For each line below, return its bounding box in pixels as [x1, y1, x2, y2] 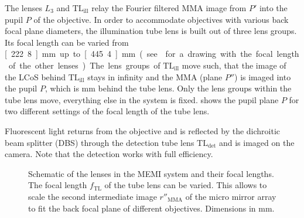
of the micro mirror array [185, 190, 276, 202]
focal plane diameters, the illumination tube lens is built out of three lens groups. [5, 25, 297, 37]
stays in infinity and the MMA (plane [87, 70, 223, 83]
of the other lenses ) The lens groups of [8, 59, 160, 71]
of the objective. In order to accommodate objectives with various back [33, 13, 289, 25]
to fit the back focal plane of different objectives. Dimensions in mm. [28, 202, 275, 214]
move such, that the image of [182, 59, 286, 71]
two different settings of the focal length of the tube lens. [5, 105, 210, 117]
